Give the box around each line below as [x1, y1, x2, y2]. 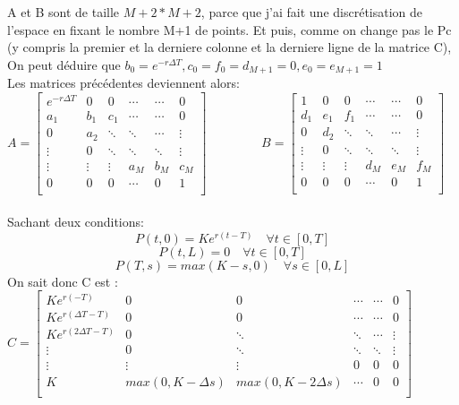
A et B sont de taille [7, 3, 120, 21]
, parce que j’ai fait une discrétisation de [200, 3, 423, 21]
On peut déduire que [7, 55, 121, 73]
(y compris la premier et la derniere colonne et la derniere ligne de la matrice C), [7, 38, 452, 56]
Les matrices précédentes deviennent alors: [7, 73, 240, 92]
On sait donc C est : [7, 271, 118, 290]
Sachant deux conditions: [7, 212, 144, 231]
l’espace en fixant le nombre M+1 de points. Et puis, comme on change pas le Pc [7, 20, 452, 39]
